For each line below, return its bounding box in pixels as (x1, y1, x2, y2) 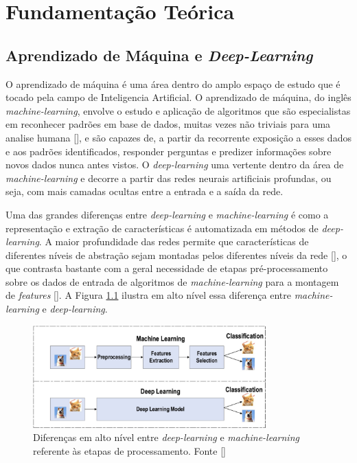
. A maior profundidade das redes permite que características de (38, 234, 309, 249)
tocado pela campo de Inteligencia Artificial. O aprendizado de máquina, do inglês (5, 90, 352, 104)
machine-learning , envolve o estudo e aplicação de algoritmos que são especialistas (5, 103, 351, 117)
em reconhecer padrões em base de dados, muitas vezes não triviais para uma (5, 117, 331, 131)
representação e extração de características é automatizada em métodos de (5, 221, 319, 235)
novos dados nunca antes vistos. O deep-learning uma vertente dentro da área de (5, 157, 344, 172)
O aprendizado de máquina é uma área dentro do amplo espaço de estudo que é (5, 76, 341, 91)
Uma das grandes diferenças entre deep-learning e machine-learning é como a (5, 207, 329, 221)
